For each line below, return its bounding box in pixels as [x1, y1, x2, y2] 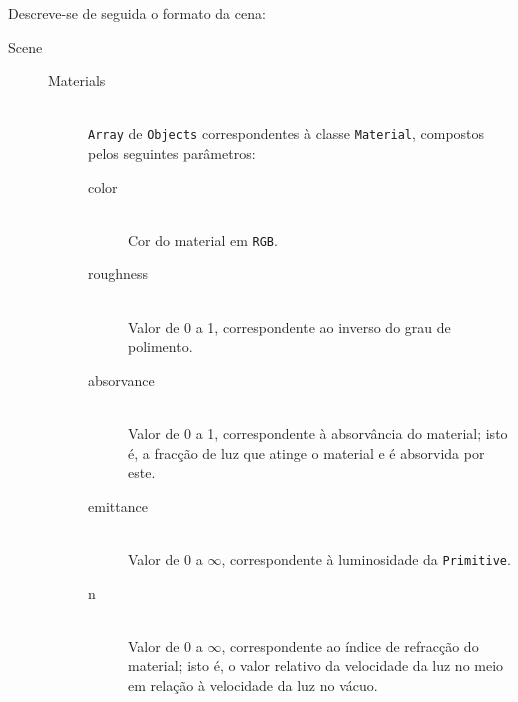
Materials [48, 70, 106, 91]
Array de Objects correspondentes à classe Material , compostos [88, 123, 485, 144]
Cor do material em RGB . [128, 229, 278, 250]
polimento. [128, 336, 193, 357]
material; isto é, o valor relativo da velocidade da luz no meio [128, 655, 504, 676]
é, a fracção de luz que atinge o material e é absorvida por [128, 442, 485, 463]
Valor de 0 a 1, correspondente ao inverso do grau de [128, 316, 451, 337]
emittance [88, 495, 148, 516]
